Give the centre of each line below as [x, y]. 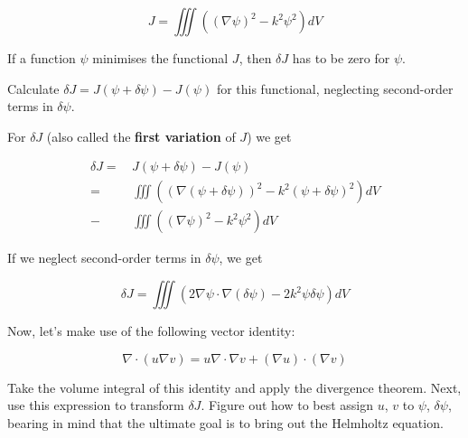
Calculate [33, 88]
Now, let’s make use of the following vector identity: [151, 331]
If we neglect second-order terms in [104, 258]
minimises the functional [160, 58]
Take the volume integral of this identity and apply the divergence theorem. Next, [234, 387]
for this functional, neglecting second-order [335, 88]
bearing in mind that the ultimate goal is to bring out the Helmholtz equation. [225, 422]
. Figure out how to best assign [287, 405]
